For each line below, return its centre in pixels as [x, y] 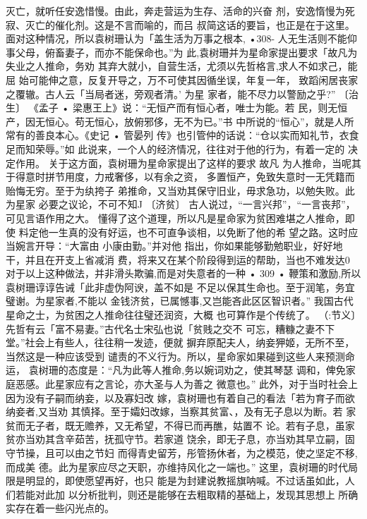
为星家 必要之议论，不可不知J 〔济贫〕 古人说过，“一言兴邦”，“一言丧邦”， [181, 204]
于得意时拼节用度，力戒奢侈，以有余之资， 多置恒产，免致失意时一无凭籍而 [180, 177]
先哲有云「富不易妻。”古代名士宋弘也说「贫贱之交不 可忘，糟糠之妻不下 [170, 328]
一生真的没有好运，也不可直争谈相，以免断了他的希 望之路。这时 [198, 232]
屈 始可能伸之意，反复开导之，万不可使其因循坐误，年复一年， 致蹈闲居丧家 [182, 79]
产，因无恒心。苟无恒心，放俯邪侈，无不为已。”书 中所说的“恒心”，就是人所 [180, 121]
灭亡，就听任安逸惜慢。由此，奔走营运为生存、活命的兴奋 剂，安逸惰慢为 [175, 11]
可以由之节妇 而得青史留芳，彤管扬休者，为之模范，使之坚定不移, [206, 453]
